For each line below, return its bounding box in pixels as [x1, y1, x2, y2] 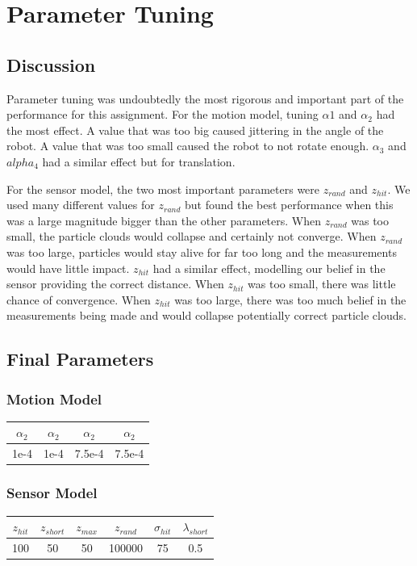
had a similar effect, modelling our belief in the [152, 259, 386, 276]
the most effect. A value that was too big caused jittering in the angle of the [6, 121, 384, 138]
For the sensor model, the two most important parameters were [6, 180, 320, 197]
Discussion [6, 52, 96, 77]
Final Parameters [6, 346, 154, 371]
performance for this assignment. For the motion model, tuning [6, 106, 319, 123]
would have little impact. [6, 259, 130, 276]
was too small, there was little [248, 275, 396, 292]
